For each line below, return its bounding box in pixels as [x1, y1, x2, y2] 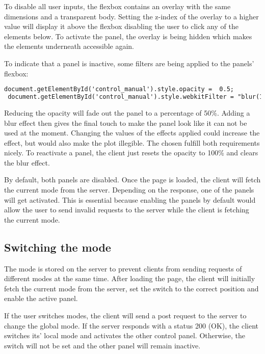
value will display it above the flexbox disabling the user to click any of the [4, 21, 238, 32]
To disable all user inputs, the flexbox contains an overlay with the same [4, 1, 231, 11]
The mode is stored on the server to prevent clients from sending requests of [4, 263, 242, 274]
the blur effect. [4, 157, 50, 168]
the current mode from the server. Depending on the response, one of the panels [4, 184, 254, 195]
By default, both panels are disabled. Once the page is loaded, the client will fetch [4, 174, 261, 185]
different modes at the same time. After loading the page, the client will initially [4, 273, 255, 284]
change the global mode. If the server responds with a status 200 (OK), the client [4, 320, 259, 331]
